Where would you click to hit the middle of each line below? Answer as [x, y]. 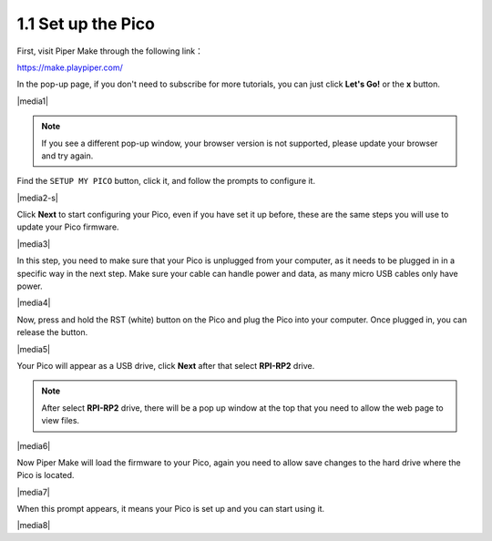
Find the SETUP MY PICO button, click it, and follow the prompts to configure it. [166, 181]
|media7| [33, 492]
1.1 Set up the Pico [86, 24]
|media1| [33, 101]
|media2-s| [37, 198]
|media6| [34, 445]
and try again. [67, 156]
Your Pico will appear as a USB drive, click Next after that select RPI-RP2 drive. [166, 365]
